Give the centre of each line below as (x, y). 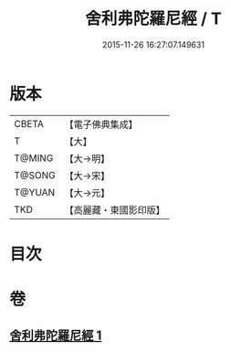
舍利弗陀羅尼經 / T (153, 19)
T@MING (34, 158)
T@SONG (35, 175)
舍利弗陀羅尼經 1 (56, 336)
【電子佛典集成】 (101, 124)
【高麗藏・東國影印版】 (115, 209)
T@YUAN (35, 192)
